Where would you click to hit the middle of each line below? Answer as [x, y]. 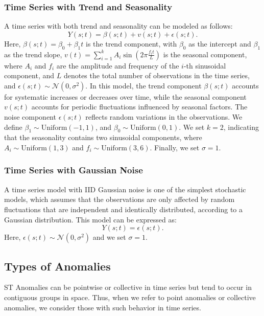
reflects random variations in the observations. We [164, 116]
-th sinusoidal [205, 65]
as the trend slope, [33, 54]
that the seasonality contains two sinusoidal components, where [103, 137]
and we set [109, 237]
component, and [29, 75]
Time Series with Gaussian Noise [74, 170]
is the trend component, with [131, 43]
